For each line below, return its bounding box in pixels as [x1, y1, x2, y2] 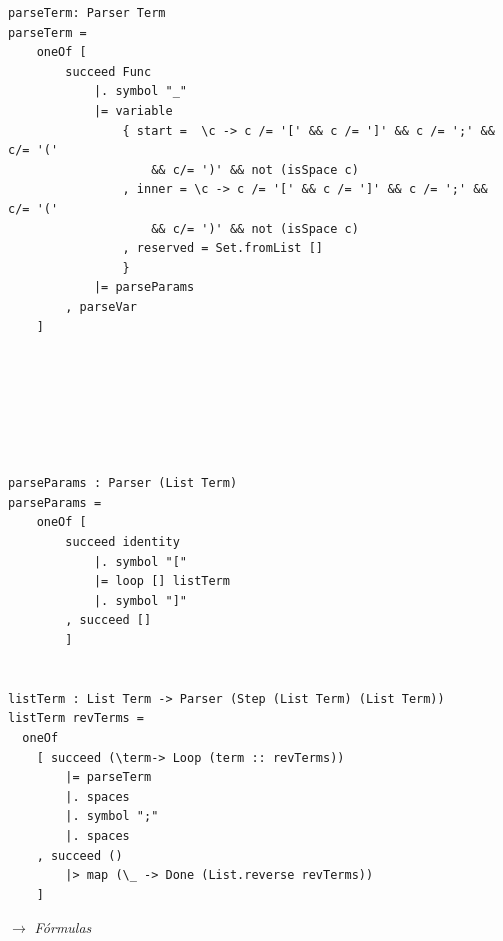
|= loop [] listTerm [93, 574, 230, 589]
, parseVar [65, 299, 137, 314]
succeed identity [65, 535, 180, 550]
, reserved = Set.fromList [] [122, 241, 323, 256]
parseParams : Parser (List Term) [8, 476, 238, 491]
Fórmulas [34, 917, 92, 938]
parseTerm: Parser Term [8, 6, 166, 20]
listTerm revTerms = [8, 711, 145, 726]
